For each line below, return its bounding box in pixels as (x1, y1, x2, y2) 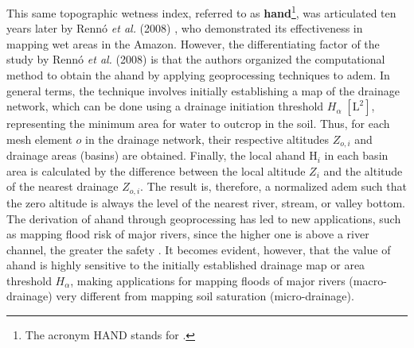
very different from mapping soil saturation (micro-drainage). (56, 288, 354, 304)
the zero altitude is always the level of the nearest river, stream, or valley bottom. (6, 194, 405, 211)
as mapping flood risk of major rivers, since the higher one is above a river (6, 226, 369, 242)
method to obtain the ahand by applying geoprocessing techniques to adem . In (6, 67, 390, 83)
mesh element (6, 130, 72, 147)
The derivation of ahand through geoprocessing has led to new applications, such (6, 210, 401, 226)
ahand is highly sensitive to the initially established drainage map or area (6, 257, 365, 273)
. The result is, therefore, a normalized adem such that (140, 178, 407, 195)
